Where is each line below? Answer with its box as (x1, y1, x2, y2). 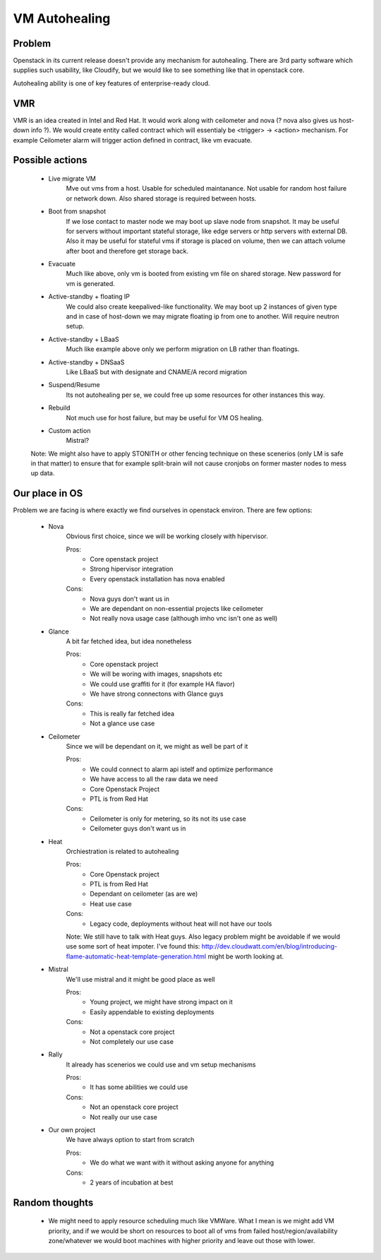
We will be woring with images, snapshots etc (90, 670, 223, 678)
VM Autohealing (13, 11, 111, 26)
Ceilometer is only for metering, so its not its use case (90, 814, 247, 823)
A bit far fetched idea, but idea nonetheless (66, 637, 192, 646)
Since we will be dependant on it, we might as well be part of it (66, 742, 248, 750)
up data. (30, 469, 55, 477)
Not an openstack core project (90, 1102, 179, 1112)
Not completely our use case (90, 1037, 174, 1045)
